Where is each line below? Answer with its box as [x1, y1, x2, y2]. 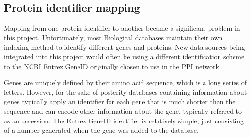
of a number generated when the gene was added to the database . [4, 125, 199, 135]
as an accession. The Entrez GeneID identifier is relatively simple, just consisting [4, 115, 244, 125]
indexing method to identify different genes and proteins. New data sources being [4, 42, 245, 52]
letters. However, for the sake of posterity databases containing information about [4, 86, 247, 97]
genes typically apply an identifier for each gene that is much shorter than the [4, 96, 235, 106]
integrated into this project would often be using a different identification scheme [4, 51, 245, 61]
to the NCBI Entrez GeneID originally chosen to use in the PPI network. [4, 61, 221, 71]
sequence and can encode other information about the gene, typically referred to [4, 105, 242, 116]
